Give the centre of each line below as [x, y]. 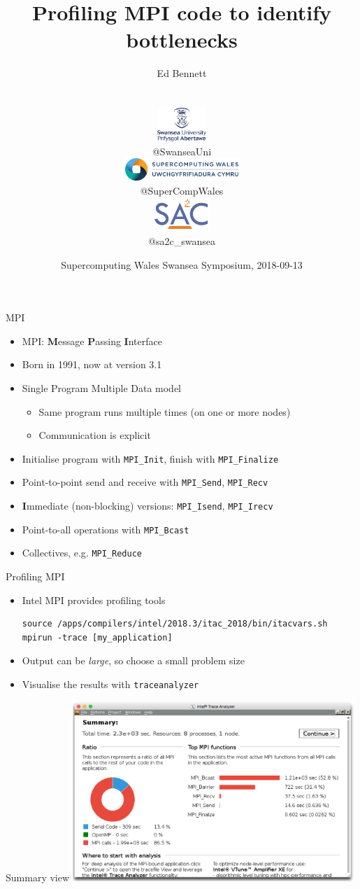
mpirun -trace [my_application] [97, 637]
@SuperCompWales [182, 190]
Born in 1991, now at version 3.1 [92, 364]
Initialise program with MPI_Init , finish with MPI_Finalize [150, 458]
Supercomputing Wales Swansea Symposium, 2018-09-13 [182, 264]
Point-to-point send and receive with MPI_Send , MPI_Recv [145, 482]
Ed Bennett [182, 73]
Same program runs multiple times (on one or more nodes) [165, 411]
